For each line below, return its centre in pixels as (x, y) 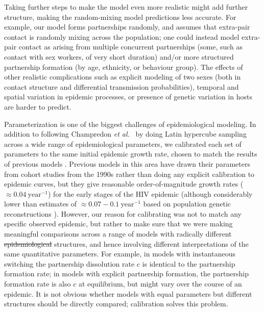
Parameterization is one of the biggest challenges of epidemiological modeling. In (130, 124)
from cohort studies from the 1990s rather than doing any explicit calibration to (129, 174)
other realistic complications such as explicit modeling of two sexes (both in (123, 77)
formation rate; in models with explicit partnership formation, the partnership (126, 274)
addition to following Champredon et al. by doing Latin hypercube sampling (125, 134)
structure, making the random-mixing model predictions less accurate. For (120, 17)
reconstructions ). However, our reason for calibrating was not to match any (123, 213)
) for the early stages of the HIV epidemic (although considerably (150, 193)
